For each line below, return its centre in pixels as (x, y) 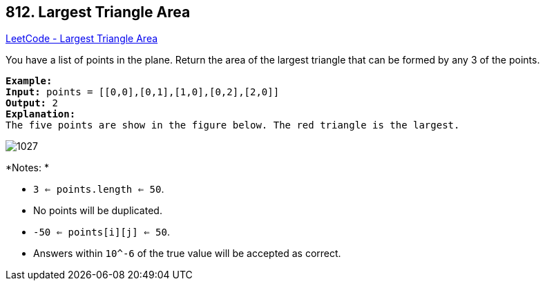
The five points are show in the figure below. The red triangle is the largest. (233, 125)
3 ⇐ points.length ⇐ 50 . (99, 189)
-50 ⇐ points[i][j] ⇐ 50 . (102, 232)
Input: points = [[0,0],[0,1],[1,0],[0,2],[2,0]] (143, 92)
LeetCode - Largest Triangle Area (82, 39)
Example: (29, 81)
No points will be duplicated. (98, 211)
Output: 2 (32, 103)
